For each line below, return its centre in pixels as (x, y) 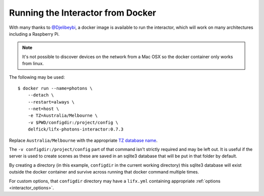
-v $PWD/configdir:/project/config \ (73, 122)
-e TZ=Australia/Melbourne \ (63, 116)
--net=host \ (43, 109)
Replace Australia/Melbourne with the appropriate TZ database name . (83, 140)
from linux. (33, 64)
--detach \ (41, 95)
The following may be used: (37, 77)
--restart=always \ (51, 102)
